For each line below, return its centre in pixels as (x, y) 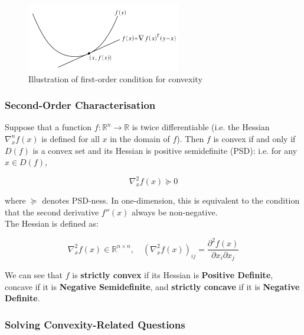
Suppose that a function (48, 127)
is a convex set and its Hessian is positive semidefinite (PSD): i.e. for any (165, 150)
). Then (190, 138)
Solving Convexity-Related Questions (95, 324)
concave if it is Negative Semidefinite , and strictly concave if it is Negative (152, 286)
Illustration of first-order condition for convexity (115, 78)
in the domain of (140, 138)
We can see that (34, 275)
